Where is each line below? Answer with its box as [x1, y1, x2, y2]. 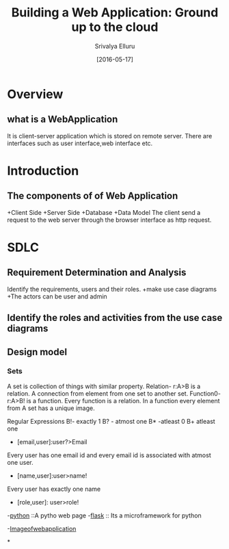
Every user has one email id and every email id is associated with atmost [7, 450, 211, 459]
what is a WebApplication [7, 114, 118, 125]
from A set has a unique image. [7, 404, 95, 412]
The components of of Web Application [7, 190, 178, 202]
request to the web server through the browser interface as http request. [7, 216, 212, 224]
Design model [7, 346, 67, 357]
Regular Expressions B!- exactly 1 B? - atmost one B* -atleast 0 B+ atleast [7, 417, 215, 425]
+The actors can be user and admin [7, 292, 107, 301]
